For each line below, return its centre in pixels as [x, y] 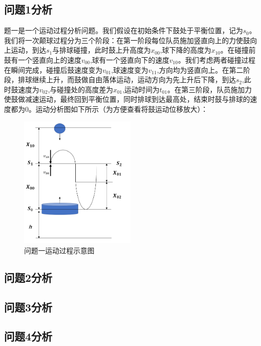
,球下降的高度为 [185, 50]
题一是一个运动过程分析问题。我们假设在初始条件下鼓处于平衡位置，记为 [123, 30]
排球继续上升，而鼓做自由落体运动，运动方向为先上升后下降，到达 [127, 79]
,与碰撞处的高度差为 [81, 89]
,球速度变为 [130, 69]
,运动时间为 [141, 89]
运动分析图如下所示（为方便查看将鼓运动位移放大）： [121, 109]
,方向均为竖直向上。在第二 [200, 69]
